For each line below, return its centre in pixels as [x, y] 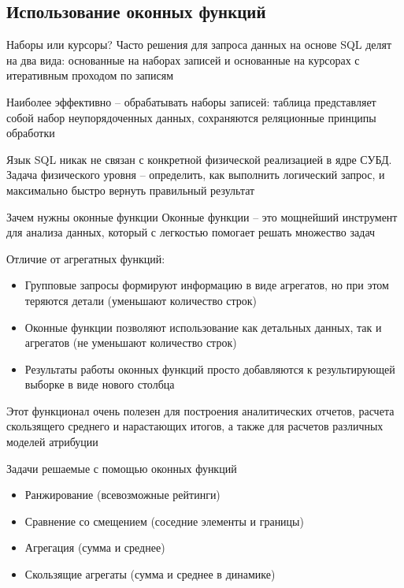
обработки [31, 133]
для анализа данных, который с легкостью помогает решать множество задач [191, 232]
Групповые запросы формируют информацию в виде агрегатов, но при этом [207, 285]
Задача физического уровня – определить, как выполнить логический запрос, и [196, 175]
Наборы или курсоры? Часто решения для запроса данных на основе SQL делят [199, 45]
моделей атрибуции [52, 442]
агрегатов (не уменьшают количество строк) [131, 342]
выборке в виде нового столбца [100, 384]
